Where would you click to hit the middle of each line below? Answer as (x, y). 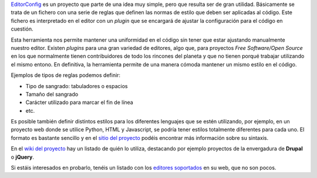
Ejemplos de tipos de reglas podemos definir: (65, 75)
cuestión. (22, 29)
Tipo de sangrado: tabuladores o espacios (77, 86)
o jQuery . (23, 157)
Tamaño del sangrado (52, 94)
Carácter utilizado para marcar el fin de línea (79, 102)
